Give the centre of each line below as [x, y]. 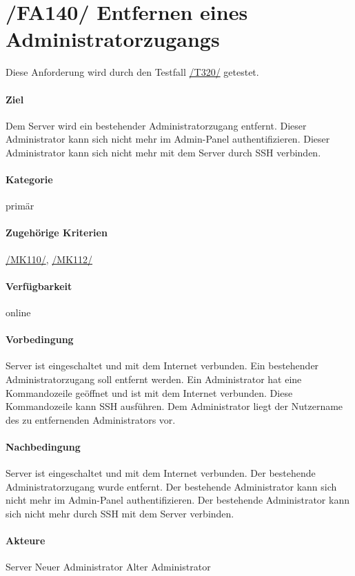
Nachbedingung [43, 447]
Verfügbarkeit [39, 286]
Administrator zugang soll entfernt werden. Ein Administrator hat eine [154, 379]
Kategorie [29, 179]
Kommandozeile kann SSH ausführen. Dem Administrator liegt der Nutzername [174, 406]
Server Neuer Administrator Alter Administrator [108, 567]
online [18, 312]
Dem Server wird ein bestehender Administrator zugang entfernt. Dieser [156, 125]
